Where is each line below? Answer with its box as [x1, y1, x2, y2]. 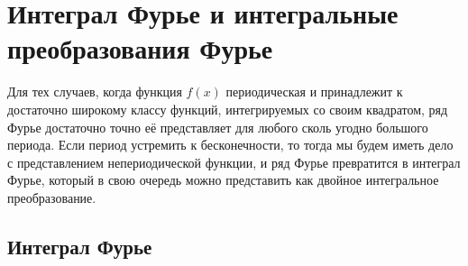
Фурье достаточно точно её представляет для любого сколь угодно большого [7, 117, 428, 136]
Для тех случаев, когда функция [7, 82, 182, 101]
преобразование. [7, 188, 96, 206]
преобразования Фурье [7, 30, 273, 67]
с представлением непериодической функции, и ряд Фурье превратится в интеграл [7, 152, 461, 171]
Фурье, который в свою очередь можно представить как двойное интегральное [7, 170, 439, 189]
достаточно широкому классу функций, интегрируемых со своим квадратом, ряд [7, 99, 448, 118]
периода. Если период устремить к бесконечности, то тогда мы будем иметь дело [7, 135, 454, 154]
